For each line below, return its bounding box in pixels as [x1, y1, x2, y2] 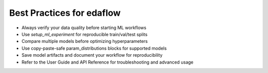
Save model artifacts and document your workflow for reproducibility [21, 52, 163, 58]
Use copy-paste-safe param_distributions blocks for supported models [21, 45, 167, 51]
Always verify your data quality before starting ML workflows [21, 25, 146, 31]
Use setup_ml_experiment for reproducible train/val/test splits [21, 31, 148, 37]
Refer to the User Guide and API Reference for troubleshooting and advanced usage [21, 59, 194, 65]
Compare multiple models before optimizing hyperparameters [21, 38, 148, 44]
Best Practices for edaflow [9, 7, 121, 18]
